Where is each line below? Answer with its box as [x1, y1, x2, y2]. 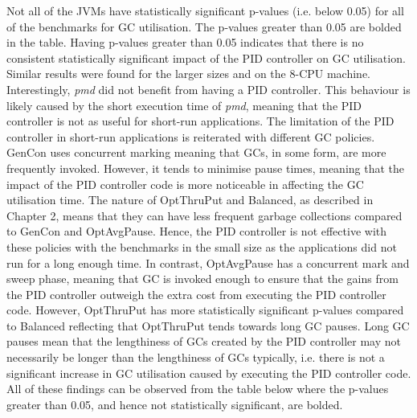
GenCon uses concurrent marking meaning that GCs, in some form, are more [6, 144, 386, 161]
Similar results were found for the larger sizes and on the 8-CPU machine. [6, 65, 370, 82]
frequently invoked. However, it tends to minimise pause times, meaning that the [6, 159, 405, 176]
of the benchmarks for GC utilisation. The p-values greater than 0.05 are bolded [6, 18, 402, 35]
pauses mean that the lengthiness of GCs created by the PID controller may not [6, 333, 401, 350]
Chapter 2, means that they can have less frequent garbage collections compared [6, 207, 403, 223]
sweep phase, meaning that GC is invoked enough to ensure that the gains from [6, 270, 399, 287]
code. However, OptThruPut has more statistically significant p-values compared [6, 301, 404, 318]
